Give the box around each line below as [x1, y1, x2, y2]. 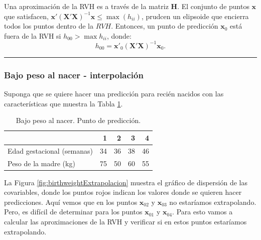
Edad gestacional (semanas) [8, 145, 93, 156]
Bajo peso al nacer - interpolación [4, 68, 144, 81]
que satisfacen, [4, 11, 49, 21]
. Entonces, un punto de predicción [111, 21, 218, 31]
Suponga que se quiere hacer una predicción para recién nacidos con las [4, 88, 224, 99]
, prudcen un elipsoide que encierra [141, 11, 249, 21]
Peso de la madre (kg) [8, 158, 75, 168]
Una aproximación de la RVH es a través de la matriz [4, 1, 169, 11]
